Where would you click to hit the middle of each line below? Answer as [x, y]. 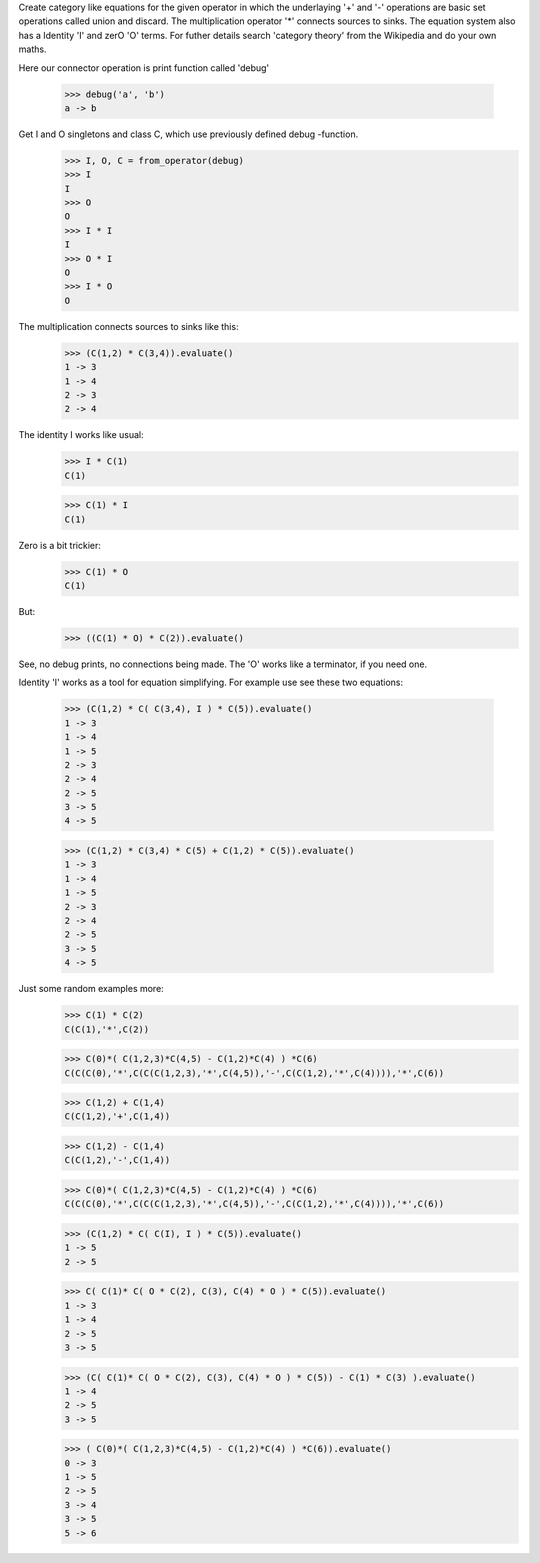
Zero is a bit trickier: [60, 545]
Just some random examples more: [91, 989]
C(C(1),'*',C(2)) [107, 1029]
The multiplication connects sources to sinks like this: [128, 326]
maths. [32, 49]
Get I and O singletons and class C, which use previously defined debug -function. [188, 134]
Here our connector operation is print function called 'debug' [144, 67]
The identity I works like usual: [81, 435]
